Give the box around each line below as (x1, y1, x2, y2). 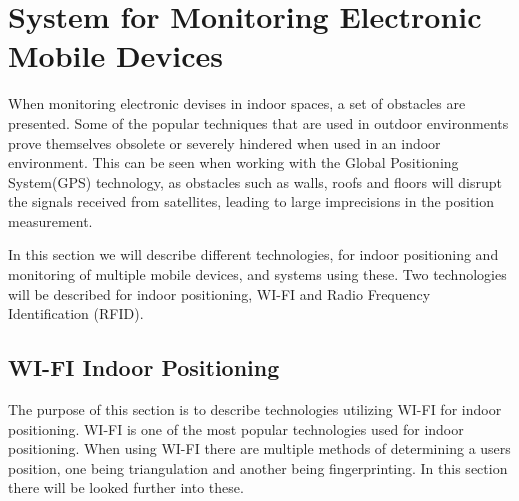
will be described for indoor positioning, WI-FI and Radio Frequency (8, 283, 431, 304)
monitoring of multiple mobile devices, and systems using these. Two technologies (8, 264, 507, 285)
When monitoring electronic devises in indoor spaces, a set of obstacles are (8, 93, 466, 114)
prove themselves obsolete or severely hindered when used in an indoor (8, 132, 441, 153)
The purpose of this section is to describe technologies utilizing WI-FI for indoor (8, 399, 502, 420)
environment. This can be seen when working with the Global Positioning (8, 152, 459, 173)
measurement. (8, 210, 93, 231)
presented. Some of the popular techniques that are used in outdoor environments (8, 112, 509, 133)
